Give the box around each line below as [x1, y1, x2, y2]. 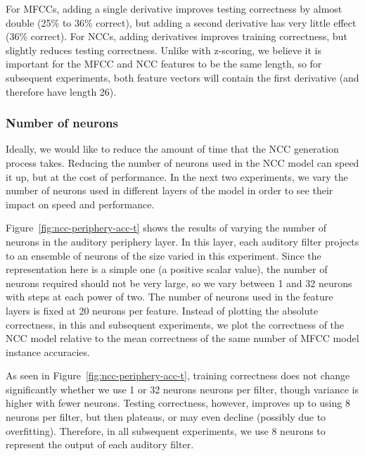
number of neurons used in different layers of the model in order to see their [6, 183, 333, 198]
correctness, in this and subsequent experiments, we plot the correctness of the [6, 317, 345, 331]
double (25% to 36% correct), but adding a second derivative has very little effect [6, 15, 357, 30]
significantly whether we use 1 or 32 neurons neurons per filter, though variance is [6, 381, 359, 396]
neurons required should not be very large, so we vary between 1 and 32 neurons [6, 275, 352, 290]
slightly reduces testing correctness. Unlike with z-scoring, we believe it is [6, 42, 322, 57]
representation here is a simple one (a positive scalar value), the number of [6, 262, 328, 277]
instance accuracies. [6, 344, 90, 359]
